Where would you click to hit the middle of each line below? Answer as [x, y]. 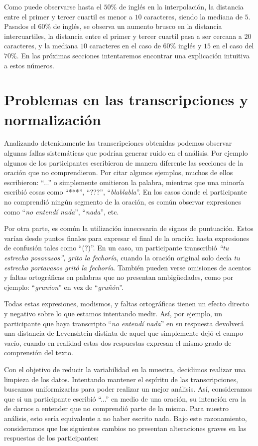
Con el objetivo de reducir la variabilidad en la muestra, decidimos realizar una [125, 369]
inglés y [190, 46]
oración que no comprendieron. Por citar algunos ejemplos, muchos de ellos [119, 172]
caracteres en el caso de [125, 46]
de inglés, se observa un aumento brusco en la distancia [137, 26]
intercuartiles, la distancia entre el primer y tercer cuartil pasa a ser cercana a [123, 36]
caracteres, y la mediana [41, 46]
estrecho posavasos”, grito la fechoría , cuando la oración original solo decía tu [122, 257]
